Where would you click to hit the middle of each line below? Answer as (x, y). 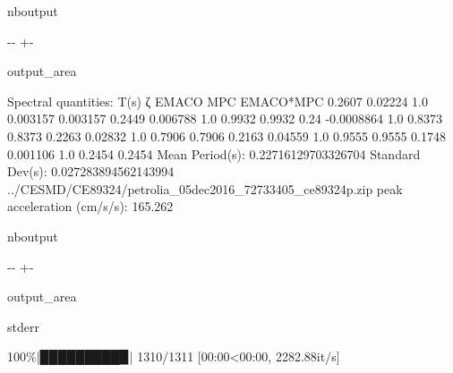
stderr (23, 326)
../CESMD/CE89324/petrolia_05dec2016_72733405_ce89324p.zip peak (205, 188)
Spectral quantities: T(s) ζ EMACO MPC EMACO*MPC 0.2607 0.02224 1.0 (218, 101)
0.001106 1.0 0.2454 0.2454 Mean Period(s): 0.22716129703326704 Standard (214, 153)
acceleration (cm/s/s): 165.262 (90, 206)
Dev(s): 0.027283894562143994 (91, 171)
